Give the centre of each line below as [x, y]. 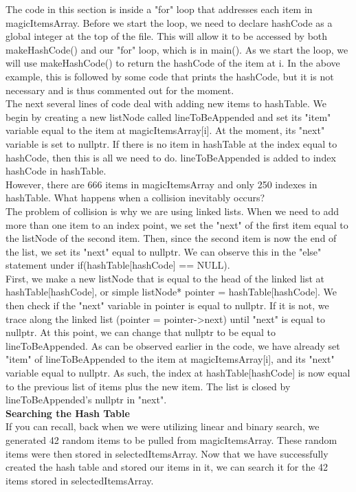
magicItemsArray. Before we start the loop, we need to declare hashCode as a [169, 22]
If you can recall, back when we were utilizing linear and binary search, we [163, 426]
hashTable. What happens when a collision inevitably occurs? [135, 198]
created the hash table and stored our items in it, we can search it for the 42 [167, 467]
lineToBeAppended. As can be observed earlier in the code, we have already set [173, 345]
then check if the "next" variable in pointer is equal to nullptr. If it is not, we [167, 305]
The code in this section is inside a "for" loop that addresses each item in [159, 9]
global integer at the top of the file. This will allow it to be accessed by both [167, 36]
